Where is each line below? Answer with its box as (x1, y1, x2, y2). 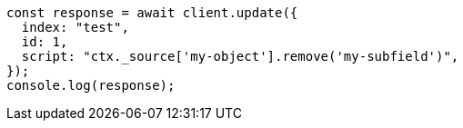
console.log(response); (6, 78, 176, 93)
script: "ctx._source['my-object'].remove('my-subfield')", (21, 49, 459, 64)
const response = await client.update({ (6, 5, 298, 20)
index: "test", (21, 20, 129, 34)
